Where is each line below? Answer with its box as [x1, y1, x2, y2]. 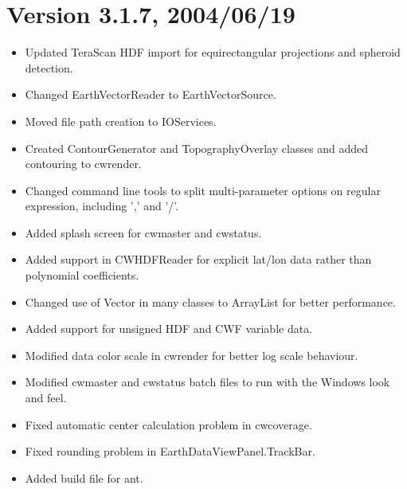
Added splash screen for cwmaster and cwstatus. [25, 224, 262, 241]
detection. [25, 59, 73, 76]
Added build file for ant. [25, 469, 143, 486]
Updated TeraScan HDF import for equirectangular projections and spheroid [25, 44, 401, 61]
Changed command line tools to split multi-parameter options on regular [25, 182, 381, 198]
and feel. [25, 389, 67, 406]
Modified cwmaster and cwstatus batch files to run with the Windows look [25, 374, 390, 390]
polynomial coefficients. [25, 267, 139, 284]
